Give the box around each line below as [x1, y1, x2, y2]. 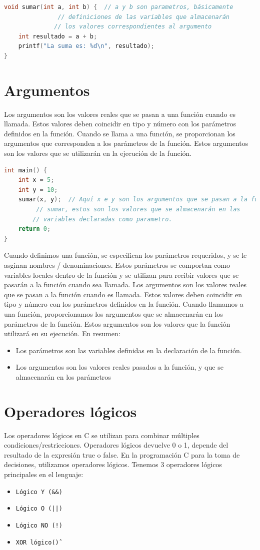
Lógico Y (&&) [15, 488, 62, 496]
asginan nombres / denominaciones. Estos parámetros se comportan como [4, 260, 230, 270]
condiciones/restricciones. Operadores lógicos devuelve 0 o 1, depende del [4, 440, 228, 450]
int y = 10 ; [18, 186, 58, 193]
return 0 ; [18, 225, 51, 233]
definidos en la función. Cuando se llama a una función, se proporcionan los [4, 128, 235, 138]
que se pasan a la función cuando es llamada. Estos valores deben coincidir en [4, 289, 242, 299]
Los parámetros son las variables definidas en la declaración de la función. [15, 345, 242, 355]
